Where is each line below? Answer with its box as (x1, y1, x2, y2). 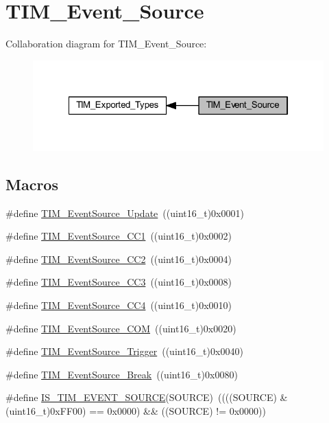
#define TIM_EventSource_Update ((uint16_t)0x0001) (5, 205, 244, 220)
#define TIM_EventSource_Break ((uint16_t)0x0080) (5, 367, 238, 381)
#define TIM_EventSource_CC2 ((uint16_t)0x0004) (5, 251, 232, 266)
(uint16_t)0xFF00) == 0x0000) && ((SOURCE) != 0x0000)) (5, 403, 266, 418)
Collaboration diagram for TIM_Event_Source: (5, 36, 207, 51)
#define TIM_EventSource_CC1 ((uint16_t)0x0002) (5, 229, 232, 243)
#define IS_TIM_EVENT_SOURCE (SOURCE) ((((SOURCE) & (5, 390, 288, 404)
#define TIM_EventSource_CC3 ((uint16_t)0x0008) (5, 275, 232, 289)
